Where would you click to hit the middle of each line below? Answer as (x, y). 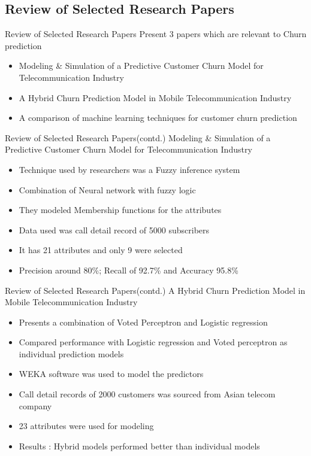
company (35, 405)
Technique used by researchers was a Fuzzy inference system (129, 169)
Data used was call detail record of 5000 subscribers (114, 229)
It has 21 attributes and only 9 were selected (101, 250)
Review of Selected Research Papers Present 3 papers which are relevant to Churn (156, 34)
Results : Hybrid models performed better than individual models (139, 446)
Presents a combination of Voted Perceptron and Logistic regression (143, 322)
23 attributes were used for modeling (86, 426)
